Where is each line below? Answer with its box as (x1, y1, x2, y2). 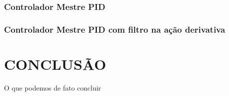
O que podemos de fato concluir (4, 82, 101, 93)
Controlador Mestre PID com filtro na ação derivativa (4, 23, 226, 35)
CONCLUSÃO (4, 53, 106, 74)
